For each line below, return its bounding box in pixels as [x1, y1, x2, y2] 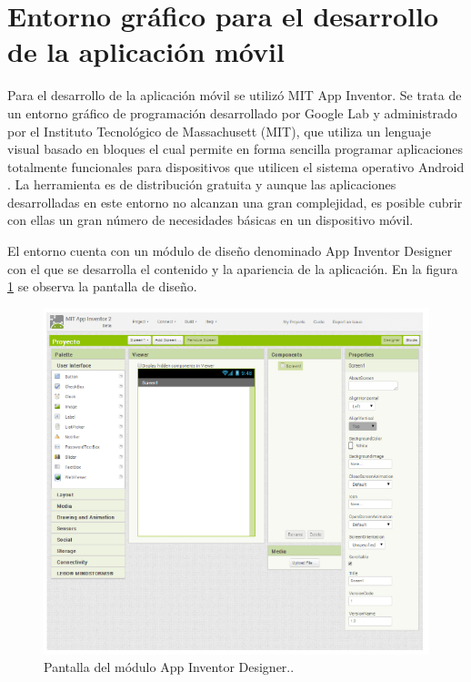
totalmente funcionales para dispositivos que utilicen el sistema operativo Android [7, 157, 465, 176]
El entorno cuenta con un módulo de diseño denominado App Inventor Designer [7, 241, 453, 260]
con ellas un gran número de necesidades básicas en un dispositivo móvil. [7, 210, 414, 229]
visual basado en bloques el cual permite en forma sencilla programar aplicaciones [7, 139, 464, 158]
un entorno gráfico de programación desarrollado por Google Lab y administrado [7, 103, 457, 122]
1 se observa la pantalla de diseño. [7, 277, 197, 296]
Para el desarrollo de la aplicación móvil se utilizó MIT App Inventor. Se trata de [7, 86, 462, 105]
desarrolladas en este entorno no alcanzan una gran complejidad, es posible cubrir [7, 192, 463, 211]
